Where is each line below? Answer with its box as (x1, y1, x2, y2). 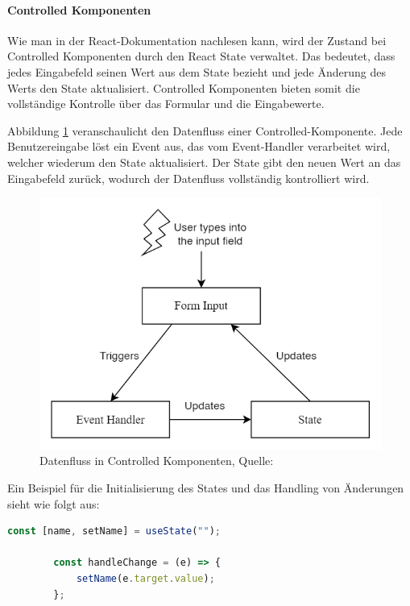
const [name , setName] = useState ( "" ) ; (7, 525, 221, 538)
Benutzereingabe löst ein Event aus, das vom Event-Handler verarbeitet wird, (7, 138, 391, 155)
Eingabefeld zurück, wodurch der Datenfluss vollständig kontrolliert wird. (7, 169, 370, 186)
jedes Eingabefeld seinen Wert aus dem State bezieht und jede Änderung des (7, 63, 386, 80)
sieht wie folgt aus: (7, 495, 100, 512)
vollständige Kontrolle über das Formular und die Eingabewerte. (7, 95, 325, 112)
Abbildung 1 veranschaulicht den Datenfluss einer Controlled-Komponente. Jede (7, 122, 403, 139)
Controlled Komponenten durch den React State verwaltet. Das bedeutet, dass (7, 48, 396, 64)
